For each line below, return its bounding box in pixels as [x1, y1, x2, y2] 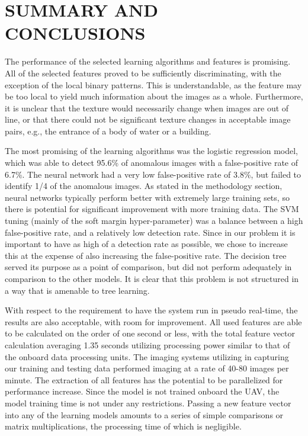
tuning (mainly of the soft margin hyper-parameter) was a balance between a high [5, 214, 303, 227]
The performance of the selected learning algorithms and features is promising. [5, 55, 291, 68]
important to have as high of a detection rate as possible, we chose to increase [5, 238, 288, 250]
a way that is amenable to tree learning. [5, 284, 150, 296]
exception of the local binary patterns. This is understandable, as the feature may [5, 78, 302, 91]
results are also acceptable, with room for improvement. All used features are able [5, 315, 302, 328]
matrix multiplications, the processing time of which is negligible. [5, 420, 242, 432]
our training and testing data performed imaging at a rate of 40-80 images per [5, 362, 289, 374]
